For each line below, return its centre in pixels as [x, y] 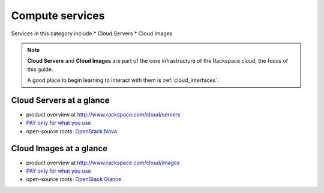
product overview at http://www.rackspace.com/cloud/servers [103, 115]
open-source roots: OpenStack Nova [71, 131]
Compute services [58, 16]
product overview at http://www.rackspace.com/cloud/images [103, 163]
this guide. [40, 69]
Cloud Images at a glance [59, 148]
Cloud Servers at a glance [60, 100]
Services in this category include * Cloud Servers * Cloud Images [92, 33]
